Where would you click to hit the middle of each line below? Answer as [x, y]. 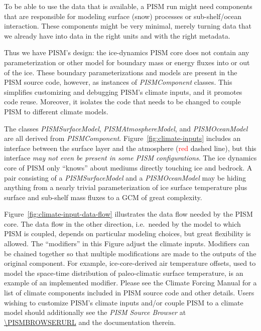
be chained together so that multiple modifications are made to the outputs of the [130, 253]
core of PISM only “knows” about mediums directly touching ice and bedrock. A [128, 167]
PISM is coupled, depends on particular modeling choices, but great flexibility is [127, 233]
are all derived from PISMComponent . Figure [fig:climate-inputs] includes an [122, 138]
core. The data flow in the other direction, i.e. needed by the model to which [122, 223]
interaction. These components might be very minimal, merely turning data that [128, 26]
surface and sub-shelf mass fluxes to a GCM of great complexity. [103, 197]
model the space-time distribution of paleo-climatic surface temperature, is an [124, 273]
